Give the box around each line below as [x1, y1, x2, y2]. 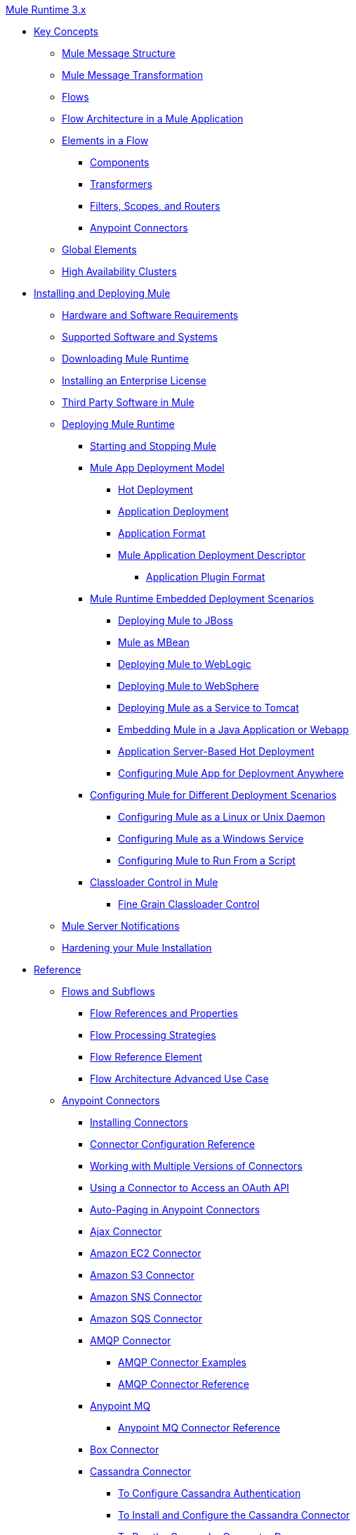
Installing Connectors [90, 1116, 188, 1128]
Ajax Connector [90, 1225, 161, 1237]
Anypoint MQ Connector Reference [118, 1422, 280, 1434]
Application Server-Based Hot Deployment [118, 745, 315, 757]
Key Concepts [34, 25, 99, 37]
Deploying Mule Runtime [62, 418, 175, 430]
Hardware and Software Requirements [62, 309, 239, 321]
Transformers [90, 178, 152, 190]
